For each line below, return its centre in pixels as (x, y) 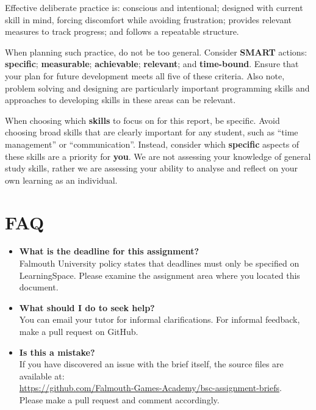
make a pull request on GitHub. (79, 331)
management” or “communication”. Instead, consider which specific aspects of (152, 144)
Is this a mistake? (57, 352)
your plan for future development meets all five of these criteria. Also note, (145, 75)
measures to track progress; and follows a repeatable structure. (122, 31)
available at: (42, 376)
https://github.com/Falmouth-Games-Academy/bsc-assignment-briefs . (150, 388)
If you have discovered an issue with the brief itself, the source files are (151, 364)
